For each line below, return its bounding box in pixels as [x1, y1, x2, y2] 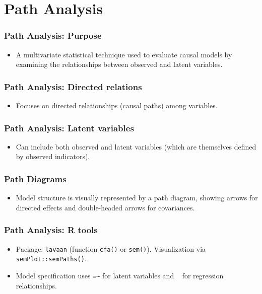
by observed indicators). [16, 151, 90, 162]
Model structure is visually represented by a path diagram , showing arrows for [16, 192, 258, 203]
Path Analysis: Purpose [4, 29, 102, 42]
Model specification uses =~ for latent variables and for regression [16, 270, 224, 280]
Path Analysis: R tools [4, 224, 98, 236]
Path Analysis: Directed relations [4, 80, 142, 93]
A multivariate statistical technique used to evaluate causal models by [16, 49, 232, 59]
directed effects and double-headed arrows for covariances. [16, 202, 195, 212]
